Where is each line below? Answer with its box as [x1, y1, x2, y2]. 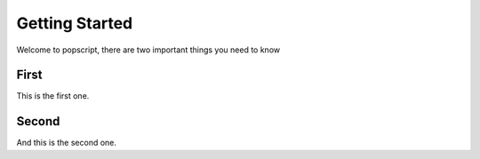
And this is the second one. [16, 138, 117, 148]
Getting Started [16, 13, 133, 33]
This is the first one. [16, 91, 90, 101]
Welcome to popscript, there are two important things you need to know [16, 44, 280, 55]
